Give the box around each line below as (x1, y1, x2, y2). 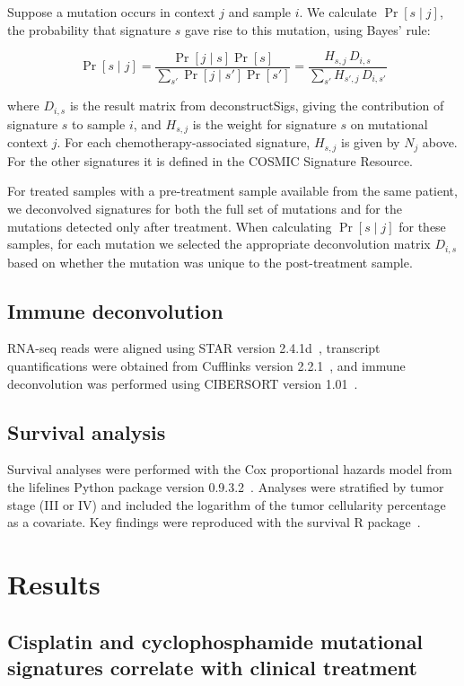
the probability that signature (7, 20, 171, 39)
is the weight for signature (192, 114, 337, 133)
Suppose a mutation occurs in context (7, 3, 215, 21)
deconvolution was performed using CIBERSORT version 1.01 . (7, 374, 358, 392)
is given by (341, 133, 400, 152)
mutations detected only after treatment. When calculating (7, 216, 332, 235)
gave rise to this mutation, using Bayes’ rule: (185, 20, 431, 39)
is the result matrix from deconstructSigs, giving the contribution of (69, 96, 444, 115)
